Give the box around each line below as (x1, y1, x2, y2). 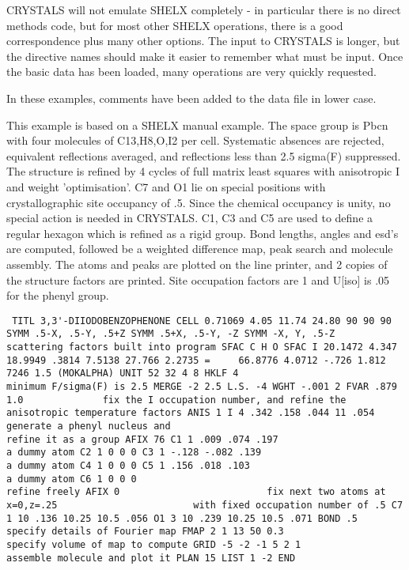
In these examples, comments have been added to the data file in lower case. (6, 89, 377, 106)
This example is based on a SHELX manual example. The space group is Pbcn (6, 116, 388, 133)
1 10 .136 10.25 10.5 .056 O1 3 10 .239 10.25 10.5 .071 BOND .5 (6, 512, 358, 524)
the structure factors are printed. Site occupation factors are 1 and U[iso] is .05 (6, 271, 390, 288)
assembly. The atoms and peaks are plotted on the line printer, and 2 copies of (6, 255, 388, 272)
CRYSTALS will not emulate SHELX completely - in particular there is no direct (6, 2, 401, 17)
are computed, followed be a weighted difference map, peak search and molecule (6, 240, 393, 257)
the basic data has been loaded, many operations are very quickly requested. (6, 63, 377, 80)
